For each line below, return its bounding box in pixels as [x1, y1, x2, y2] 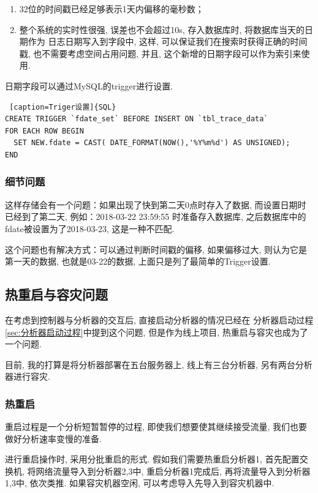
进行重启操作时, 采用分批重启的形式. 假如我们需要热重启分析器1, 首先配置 [5, 453, 300, 465]
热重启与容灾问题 [5, 285, 108, 304]
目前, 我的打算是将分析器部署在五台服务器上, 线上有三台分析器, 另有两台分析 [5, 358, 312, 371]
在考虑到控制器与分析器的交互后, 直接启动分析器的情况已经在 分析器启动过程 [5, 313, 314, 326]
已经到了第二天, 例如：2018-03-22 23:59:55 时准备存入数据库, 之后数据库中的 [5, 210, 306, 223]
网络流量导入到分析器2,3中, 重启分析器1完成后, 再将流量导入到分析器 [36, 464, 311, 477]
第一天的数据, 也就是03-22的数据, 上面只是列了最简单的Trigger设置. [5, 255, 271, 268]
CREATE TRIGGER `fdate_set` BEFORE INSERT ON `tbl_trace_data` [5, 115, 268, 124]
